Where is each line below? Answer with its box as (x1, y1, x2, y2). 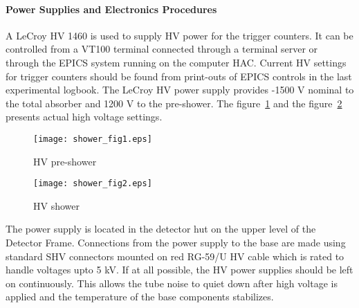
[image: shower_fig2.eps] (33, 179, 152, 189)
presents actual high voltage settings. (6, 109, 163, 124)
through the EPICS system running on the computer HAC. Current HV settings (6, 55, 347, 69)
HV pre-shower (33, 154, 97, 168)
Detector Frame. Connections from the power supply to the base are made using (6, 235, 346, 250)
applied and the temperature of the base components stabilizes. (6, 289, 274, 304)
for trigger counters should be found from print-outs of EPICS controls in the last (6, 69, 352, 83)
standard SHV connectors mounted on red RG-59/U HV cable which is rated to (6, 248, 344, 263)
